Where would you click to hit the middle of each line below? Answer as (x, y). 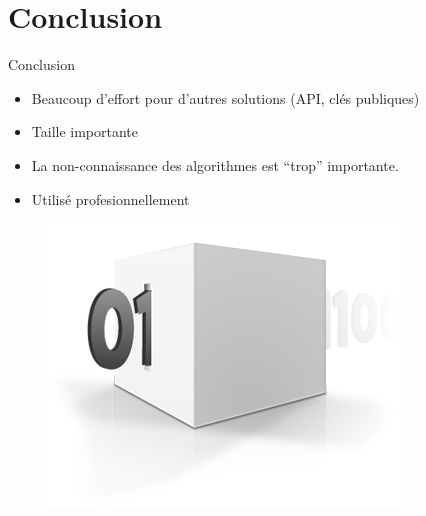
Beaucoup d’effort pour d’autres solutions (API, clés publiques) (225, 97)
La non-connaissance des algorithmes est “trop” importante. (215, 164)
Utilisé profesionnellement (110, 198)
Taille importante (85, 131)
